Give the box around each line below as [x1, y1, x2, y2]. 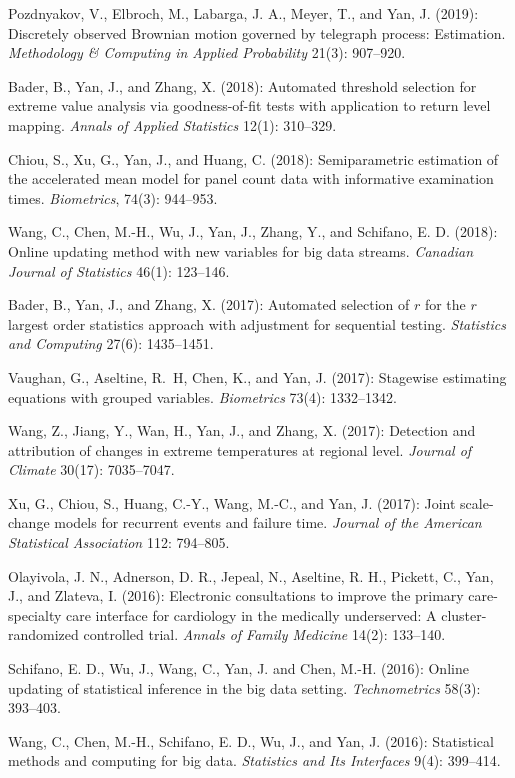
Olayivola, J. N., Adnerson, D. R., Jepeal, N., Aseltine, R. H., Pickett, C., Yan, [8, 565, 494, 586]
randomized [8, 624, 79, 645]
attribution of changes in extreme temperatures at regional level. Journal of [8, 439, 472, 460]
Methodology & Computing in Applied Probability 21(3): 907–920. [8, 42, 406, 63]
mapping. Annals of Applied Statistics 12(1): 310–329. [8, 114, 337, 135]
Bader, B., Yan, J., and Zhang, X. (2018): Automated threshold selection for [8, 75, 477, 96]
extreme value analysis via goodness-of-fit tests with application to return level [8, 95, 491, 116]
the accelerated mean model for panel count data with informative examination [8, 168, 494, 189]
